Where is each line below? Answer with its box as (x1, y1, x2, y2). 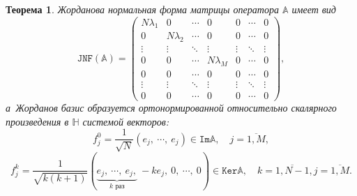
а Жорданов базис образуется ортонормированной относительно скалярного (6, 100, 337, 115)
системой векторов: (82, 114, 169, 128)
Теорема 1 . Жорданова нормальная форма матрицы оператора (6, 2, 279, 16)
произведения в (6, 114, 69, 128)
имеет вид (291, 2, 336, 16)
